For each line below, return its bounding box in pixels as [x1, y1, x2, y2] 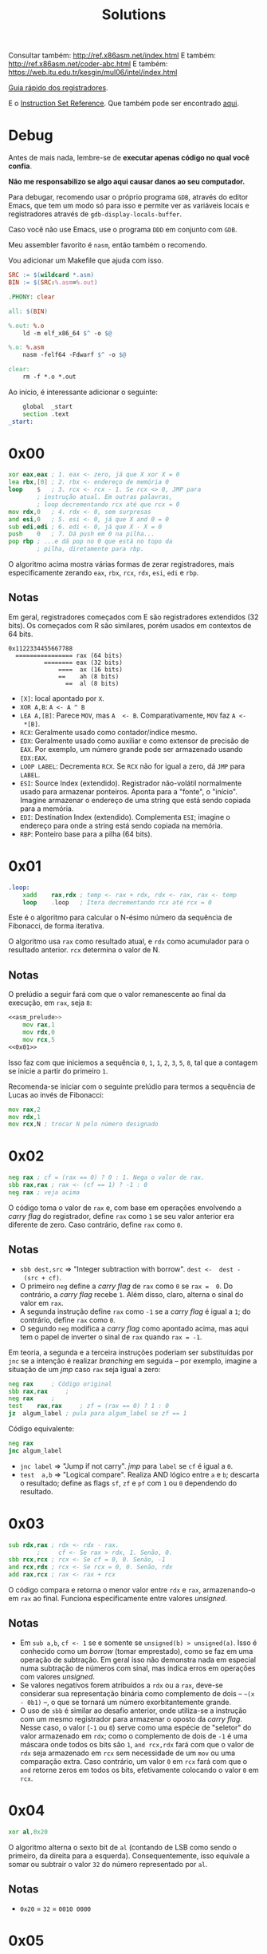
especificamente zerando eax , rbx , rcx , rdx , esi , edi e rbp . [8, 568, 199, 578]
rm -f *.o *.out [22, 373, 77, 381]
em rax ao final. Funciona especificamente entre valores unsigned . [8, 1594, 227, 1604]
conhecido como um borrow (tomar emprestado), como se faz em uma [19, 1646, 253, 1655]
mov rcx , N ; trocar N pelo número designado [8, 1120, 159, 1129]
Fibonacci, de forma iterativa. [8, 921, 105, 931]
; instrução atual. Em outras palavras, [37, 493, 173, 501]
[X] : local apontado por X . [19, 693, 105, 703]
